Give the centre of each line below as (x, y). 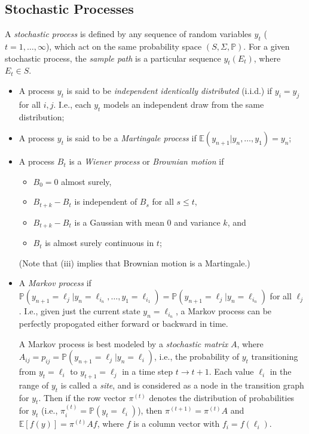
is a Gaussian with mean (119, 222)
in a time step (148, 371)
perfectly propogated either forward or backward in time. (123, 323)
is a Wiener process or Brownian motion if (146, 161)
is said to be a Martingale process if (131, 138)
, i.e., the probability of (196, 356)
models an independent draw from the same (184, 104)
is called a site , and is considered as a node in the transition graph (182, 385)
